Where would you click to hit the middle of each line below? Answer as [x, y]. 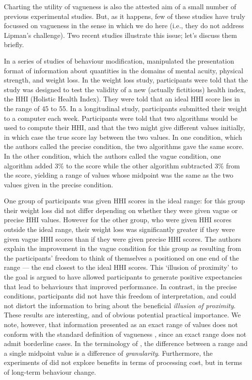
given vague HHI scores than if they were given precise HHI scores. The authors [123, 239]
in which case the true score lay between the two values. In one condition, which [123, 137]
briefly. [14, 44]
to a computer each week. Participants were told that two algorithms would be [121, 118]
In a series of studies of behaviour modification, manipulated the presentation [119, 60]
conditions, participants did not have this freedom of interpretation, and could [120, 296]
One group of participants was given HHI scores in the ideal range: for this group [125, 201]
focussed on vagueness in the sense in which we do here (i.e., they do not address [124, 25]
